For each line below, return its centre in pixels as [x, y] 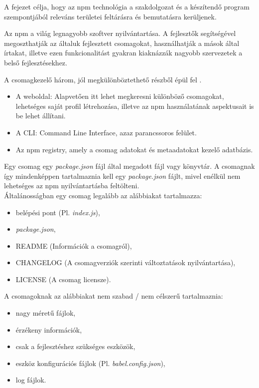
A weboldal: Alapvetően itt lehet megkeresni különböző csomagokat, [120, 96]
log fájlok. [31, 380]
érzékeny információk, [49, 329]
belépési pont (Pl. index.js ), [58, 212]
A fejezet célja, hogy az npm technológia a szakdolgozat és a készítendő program [127, 6]
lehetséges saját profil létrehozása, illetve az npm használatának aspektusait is [135, 106]
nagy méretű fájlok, [46, 313]
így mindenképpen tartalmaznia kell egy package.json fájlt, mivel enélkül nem [122, 176]
